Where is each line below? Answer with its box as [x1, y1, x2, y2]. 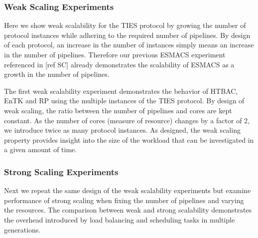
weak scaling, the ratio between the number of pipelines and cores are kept [4, 105, 232, 115]
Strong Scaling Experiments [4, 165, 119, 178]
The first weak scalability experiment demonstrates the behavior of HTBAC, [4, 85, 238, 96]
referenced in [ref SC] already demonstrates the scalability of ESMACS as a [4, 59, 235, 69]
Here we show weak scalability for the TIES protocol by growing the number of [4, 20, 246, 30]
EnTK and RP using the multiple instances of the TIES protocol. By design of [4, 95, 245, 106]
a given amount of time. [4, 144, 77, 155]
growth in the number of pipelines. [4, 69, 110, 79]
